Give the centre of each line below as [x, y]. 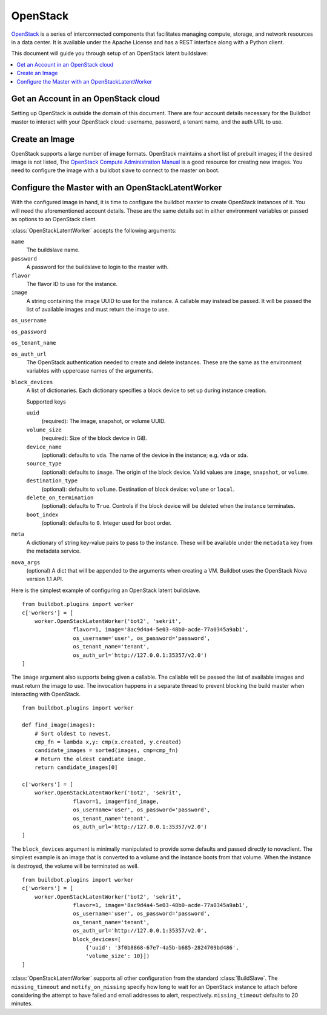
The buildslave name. [53, 250]
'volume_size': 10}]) [118, 956]
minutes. [22, 1003]
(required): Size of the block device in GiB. [94, 438]
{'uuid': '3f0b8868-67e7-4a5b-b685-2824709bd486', [162, 948]
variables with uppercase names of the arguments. [90, 371]
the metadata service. [54, 551]
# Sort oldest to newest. [73, 734]
